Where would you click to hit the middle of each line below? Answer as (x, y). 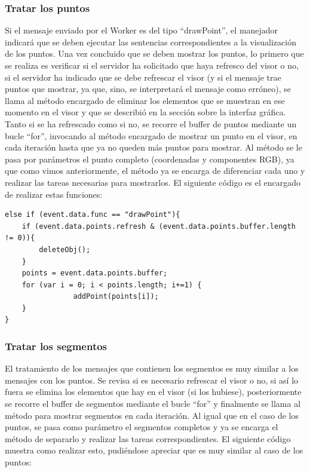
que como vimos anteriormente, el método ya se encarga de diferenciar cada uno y (155, 171)
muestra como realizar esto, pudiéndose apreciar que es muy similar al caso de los (154, 450)
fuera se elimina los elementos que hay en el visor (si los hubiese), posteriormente (153, 392)
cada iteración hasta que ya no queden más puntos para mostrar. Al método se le (154, 147)
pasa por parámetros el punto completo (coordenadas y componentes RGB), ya (150, 159)
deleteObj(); (65, 249)
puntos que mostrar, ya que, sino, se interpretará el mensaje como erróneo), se (148, 89)
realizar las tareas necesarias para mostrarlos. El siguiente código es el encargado (153, 182)
